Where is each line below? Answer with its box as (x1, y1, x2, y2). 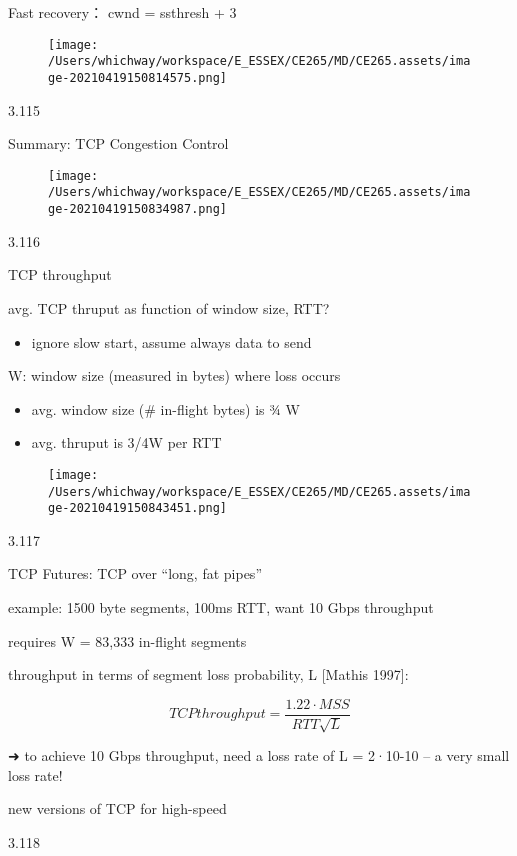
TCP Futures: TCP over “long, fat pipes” (8, 563, 262, 584)
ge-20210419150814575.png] (48, 70, 227, 85)
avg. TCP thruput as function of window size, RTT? (8, 297, 330, 318)
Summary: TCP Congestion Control (8, 133, 229, 154)
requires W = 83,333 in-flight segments (8, 630, 247, 651)
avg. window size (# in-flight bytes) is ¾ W (31, 398, 300, 419)
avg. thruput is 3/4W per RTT (31, 432, 222, 453)
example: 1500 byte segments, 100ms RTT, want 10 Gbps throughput (8, 597, 434, 618)
